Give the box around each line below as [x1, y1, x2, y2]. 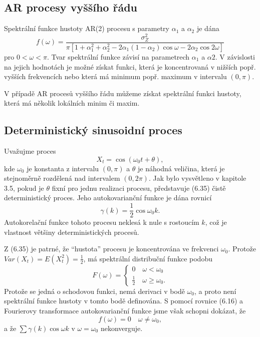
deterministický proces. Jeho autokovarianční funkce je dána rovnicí [4, 192, 212, 203]
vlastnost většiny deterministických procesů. [4, 226, 139, 237]
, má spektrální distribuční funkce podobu [83, 253, 212, 263]
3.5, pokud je [4, 182, 44, 193]
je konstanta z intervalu [27, 163, 99, 173]
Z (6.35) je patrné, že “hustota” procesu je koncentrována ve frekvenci [4, 243, 219, 254]
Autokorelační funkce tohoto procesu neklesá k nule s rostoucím [4, 217, 199, 227]
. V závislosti [215, 51, 255, 62]
